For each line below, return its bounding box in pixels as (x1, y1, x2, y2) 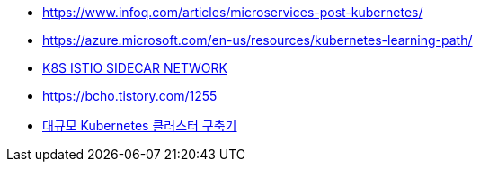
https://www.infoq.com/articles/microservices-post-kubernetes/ (42, 4, 423, 20)
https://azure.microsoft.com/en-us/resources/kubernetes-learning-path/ (42, 32, 473, 48)
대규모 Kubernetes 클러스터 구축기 (42, 118, 237, 133)
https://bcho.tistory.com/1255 (42, 88, 218, 103)
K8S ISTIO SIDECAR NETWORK (42, 60, 227, 76)
